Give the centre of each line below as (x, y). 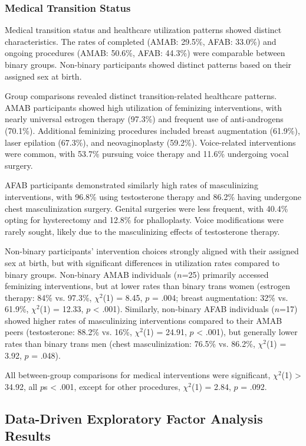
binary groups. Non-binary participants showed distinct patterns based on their (148, 64)
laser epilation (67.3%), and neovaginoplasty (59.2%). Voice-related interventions (150, 142)
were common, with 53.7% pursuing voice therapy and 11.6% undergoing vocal (147, 154)
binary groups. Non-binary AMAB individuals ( (91, 274)
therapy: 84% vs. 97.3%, (48, 297)
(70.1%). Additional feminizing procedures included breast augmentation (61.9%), (152, 130)
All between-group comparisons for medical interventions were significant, (138, 375)
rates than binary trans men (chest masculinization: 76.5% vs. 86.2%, (130, 344)
